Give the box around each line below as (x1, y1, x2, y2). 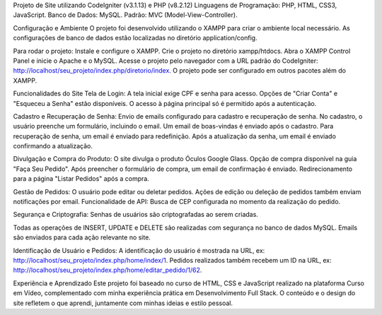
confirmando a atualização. (13, 142, 93, 150)
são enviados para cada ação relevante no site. (13, 233, 151, 242)
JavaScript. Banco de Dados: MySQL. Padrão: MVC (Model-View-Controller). (13, 11, 238, 19)
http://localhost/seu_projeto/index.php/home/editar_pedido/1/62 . (13, 266, 202, 275)
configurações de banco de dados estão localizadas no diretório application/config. (13, 34, 257, 42)
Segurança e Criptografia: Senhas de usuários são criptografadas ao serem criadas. (13, 210, 258, 219)
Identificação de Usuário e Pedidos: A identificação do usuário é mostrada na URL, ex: (13, 246, 265, 254)
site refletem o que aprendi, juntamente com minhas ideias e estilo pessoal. (13, 299, 233, 307)
